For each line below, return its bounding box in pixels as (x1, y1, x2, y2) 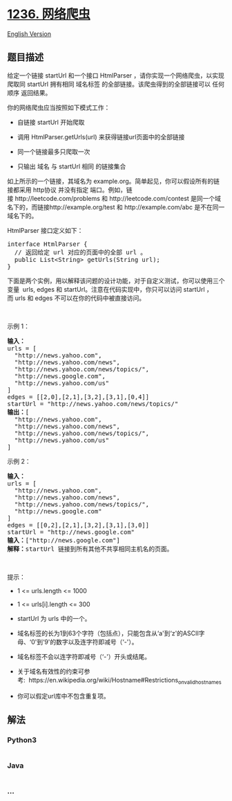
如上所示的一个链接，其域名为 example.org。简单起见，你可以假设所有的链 (7, 177, 220, 185)
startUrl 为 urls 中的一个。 (17, 614, 91, 622)
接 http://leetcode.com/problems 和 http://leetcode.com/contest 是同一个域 (7, 194, 222, 202)
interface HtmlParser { (7, 240, 88, 248)
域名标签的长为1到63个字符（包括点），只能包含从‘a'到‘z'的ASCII (17, 628, 199, 637)
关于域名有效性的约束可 (17, 667, 84, 676)
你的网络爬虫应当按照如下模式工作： (7, 103, 110, 112)
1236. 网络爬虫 (7, 6, 91, 22)
